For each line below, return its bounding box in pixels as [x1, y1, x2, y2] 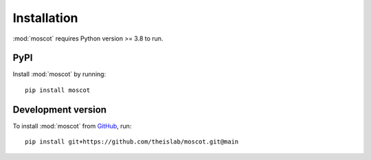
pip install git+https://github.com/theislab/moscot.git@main [25, 138, 239, 146]
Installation [12, 10, 78, 25]
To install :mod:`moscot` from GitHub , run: [12, 122, 132, 130]
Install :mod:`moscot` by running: [12, 70, 106, 78]
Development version [12, 104, 106, 115]
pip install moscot [25, 86, 91, 94]
